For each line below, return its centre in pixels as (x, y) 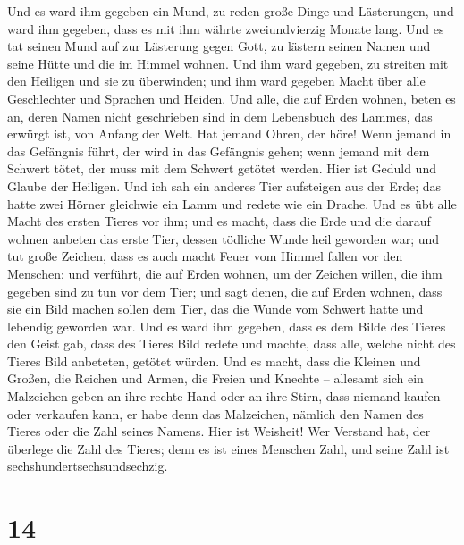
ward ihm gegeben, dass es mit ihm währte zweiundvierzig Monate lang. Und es (226, 28)
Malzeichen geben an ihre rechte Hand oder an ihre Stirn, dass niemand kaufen (224, 396)
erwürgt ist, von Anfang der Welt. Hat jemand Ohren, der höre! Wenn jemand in (229, 134)
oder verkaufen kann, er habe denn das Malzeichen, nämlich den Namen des (215, 413)
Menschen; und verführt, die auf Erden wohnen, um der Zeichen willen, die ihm (225, 273)
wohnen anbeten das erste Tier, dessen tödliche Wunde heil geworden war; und (224, 238)
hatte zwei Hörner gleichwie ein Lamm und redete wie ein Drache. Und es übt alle (232, 203)
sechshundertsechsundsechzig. (88, 466)
